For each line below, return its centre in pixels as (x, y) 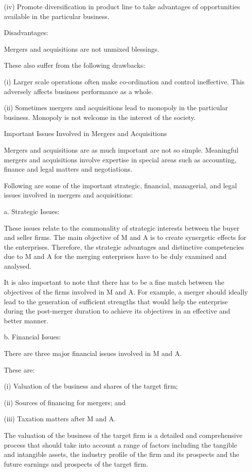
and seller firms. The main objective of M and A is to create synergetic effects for (125, 237)
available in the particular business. (57, 16)
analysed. (18, 265)
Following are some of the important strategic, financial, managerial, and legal (120, 185)
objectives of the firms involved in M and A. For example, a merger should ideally (126, 292)
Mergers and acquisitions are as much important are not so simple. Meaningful (121, 149)
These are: (19, 369)
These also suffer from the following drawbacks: (75, 65)
